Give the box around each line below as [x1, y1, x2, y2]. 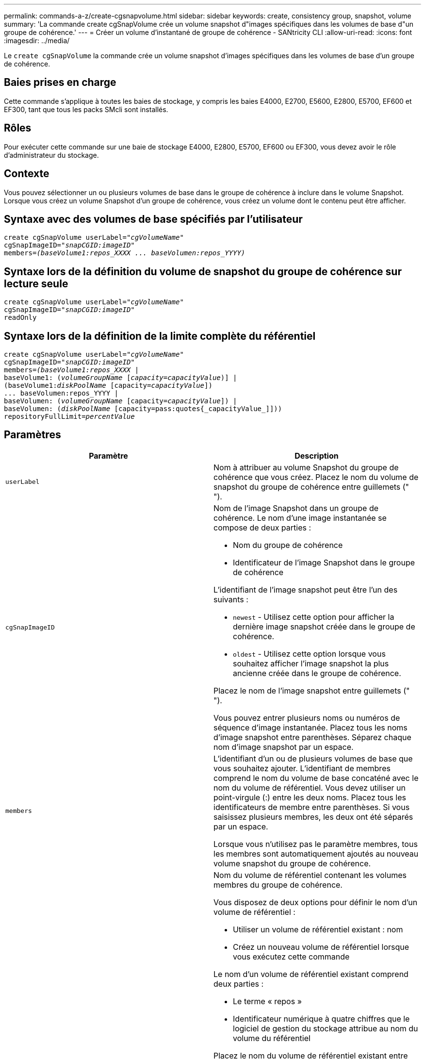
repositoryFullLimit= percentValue [4, 413, 135, 421]
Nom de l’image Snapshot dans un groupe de [213, 503, 379, 513]
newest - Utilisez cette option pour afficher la [233, 612, 394, 622]
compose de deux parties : [213, 522, 311, 532]
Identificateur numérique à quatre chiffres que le [233, 1013, 410, 1024]
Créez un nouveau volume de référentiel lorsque [233, 942, 409, 952]
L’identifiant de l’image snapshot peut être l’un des [213, 584, 398, 595]
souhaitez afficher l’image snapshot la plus [233, 658, 389, 668]
